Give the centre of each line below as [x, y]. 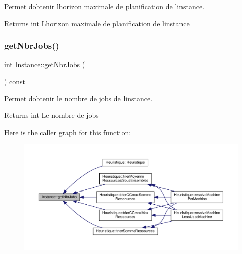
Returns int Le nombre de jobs [51, 115]
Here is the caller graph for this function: [68, 132]
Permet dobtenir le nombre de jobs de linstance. [78, 98]
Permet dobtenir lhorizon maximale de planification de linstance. [104, 6]
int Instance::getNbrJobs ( [45, 64]
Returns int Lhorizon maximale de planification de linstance [97, 23]
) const [15, 81]
